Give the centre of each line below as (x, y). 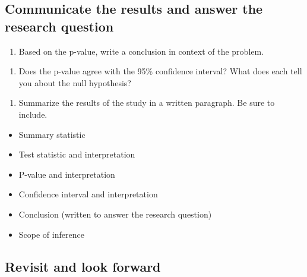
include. (33, 114)
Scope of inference (51, 234)
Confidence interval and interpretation (88, 194)
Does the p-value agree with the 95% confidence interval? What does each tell (160, 71)
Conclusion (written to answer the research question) (115, 214)
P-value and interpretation (67, 174)
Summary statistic (52, 134)
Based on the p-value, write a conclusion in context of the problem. (141, 51)
